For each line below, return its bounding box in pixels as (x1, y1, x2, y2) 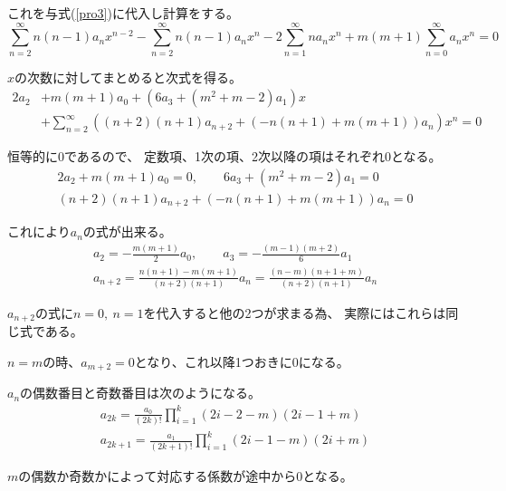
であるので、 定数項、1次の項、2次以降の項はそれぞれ (64, 147, 385, 166)
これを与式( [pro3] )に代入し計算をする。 (7, 4, 239, 22)
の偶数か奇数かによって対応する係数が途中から (18, 466, 297, 485)
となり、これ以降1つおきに (134, 351, 292, 371)
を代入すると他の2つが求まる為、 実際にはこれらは (143, 303, 446, 322)
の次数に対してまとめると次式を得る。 (14, 67, 242, 86)
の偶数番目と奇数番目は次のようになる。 (20, 383, 262, 402)
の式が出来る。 (82, 222, 172, 241)
